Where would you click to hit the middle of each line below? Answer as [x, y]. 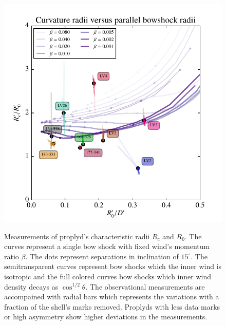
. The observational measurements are [145, 286]
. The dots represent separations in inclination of [102, 256]
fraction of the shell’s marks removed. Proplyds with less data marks [112, 306]
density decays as [31, 286]
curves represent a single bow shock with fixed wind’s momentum [107, 246]
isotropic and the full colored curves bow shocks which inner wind [108, 276]
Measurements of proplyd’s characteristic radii [77, 236]
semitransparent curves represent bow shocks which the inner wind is [113, 266]
